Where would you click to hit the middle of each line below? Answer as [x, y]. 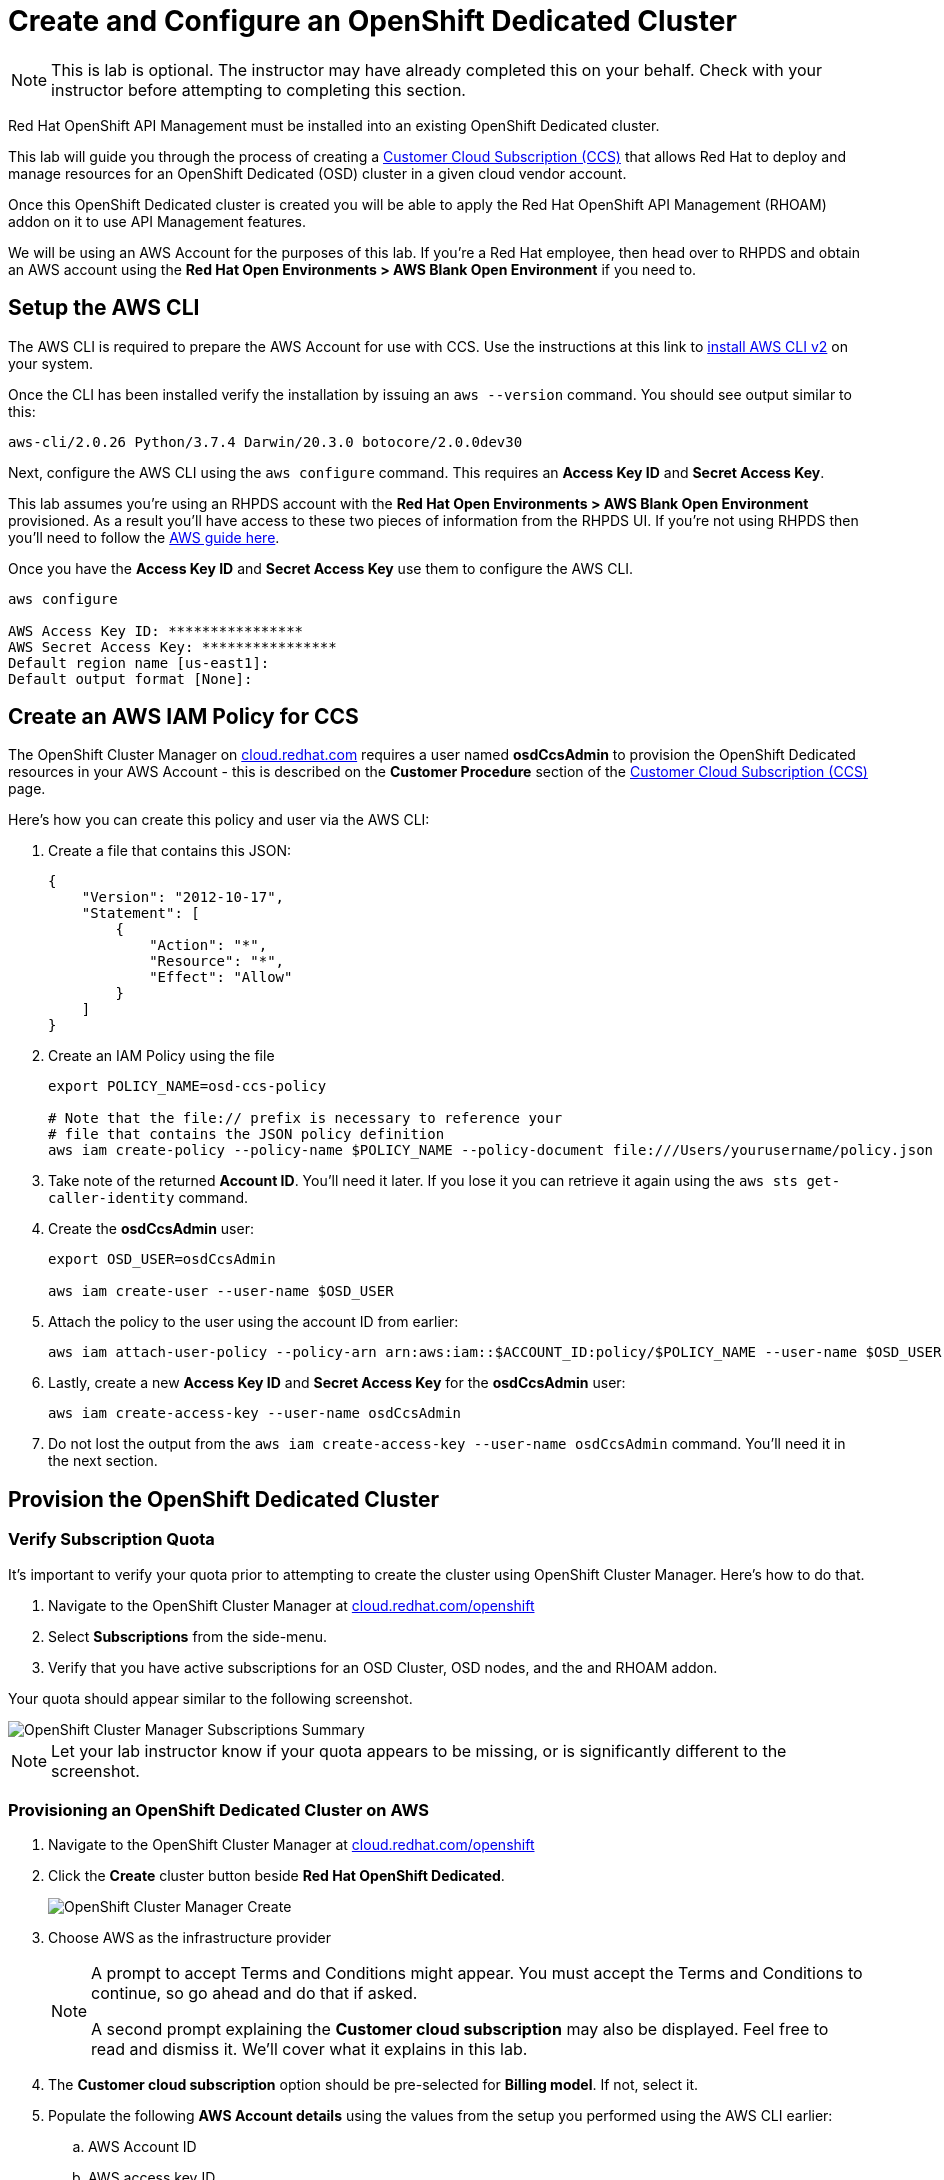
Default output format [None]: [130, 678]
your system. [51, 363]
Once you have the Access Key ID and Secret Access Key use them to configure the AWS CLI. [321, 568]
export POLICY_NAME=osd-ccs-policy [187, 1086]
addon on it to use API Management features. [157, 221]
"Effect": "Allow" [221, 977]
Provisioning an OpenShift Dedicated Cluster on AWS [219, 1810]
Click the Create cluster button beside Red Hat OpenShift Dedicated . [276, 1876]
